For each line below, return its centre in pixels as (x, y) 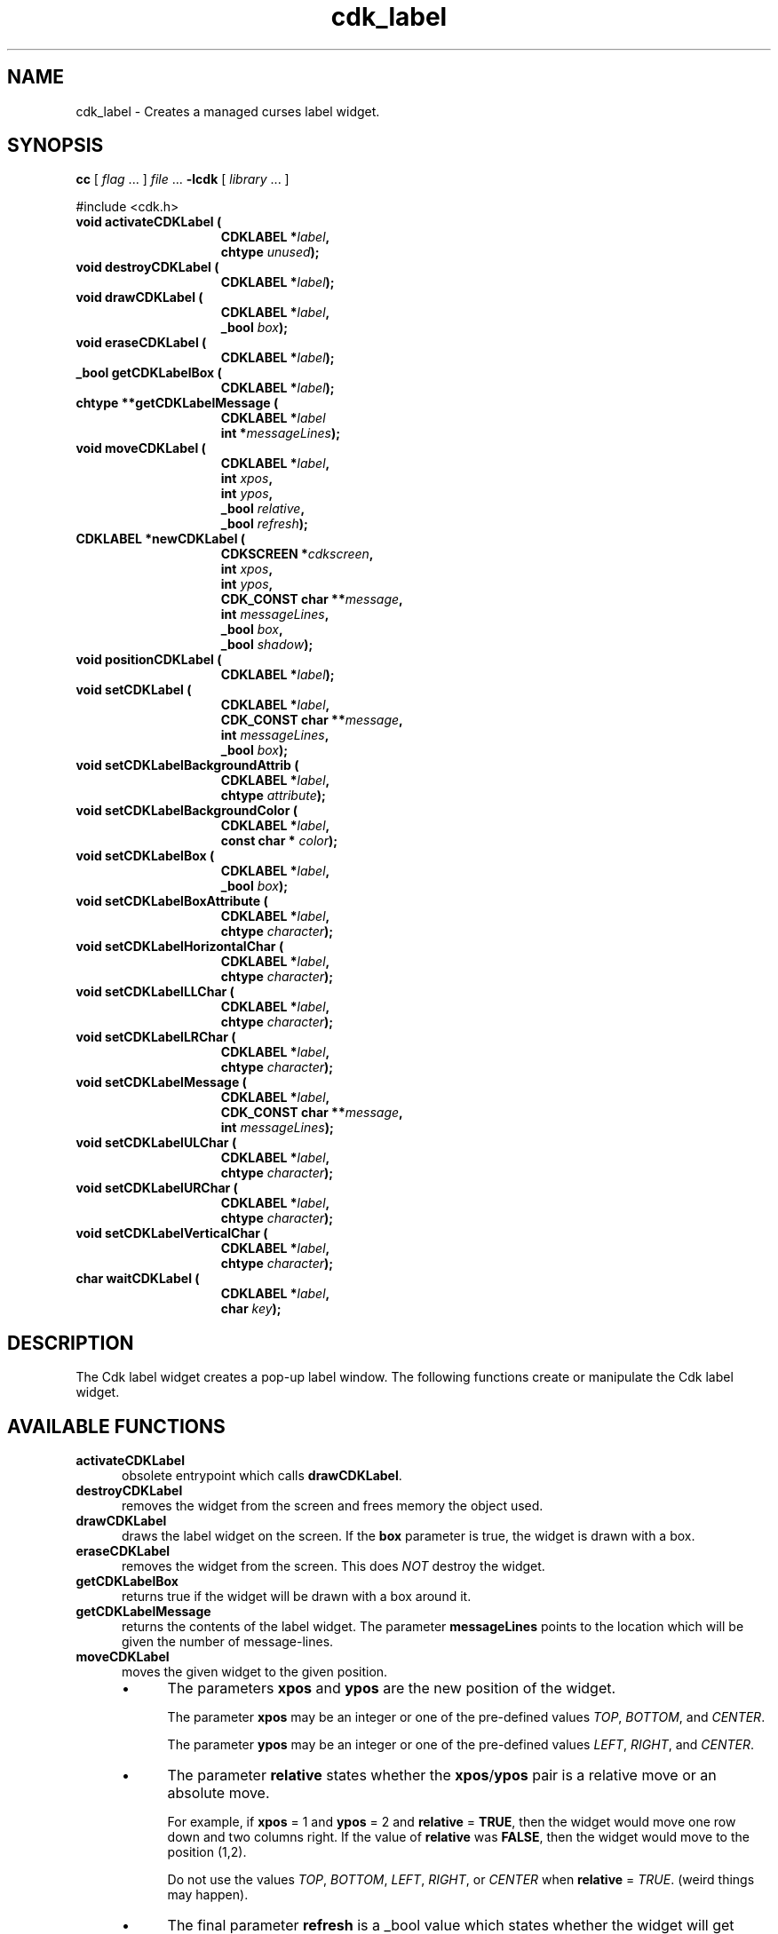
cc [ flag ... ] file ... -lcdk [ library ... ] (183, 179)
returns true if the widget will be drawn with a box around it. (297, 1597)
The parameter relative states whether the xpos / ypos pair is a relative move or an (442, 1775)
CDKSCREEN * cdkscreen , (297, 554)
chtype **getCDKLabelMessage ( (177, 403)
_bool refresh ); (264, 524)
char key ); (251, 1309)
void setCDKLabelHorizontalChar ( (180, 947)
